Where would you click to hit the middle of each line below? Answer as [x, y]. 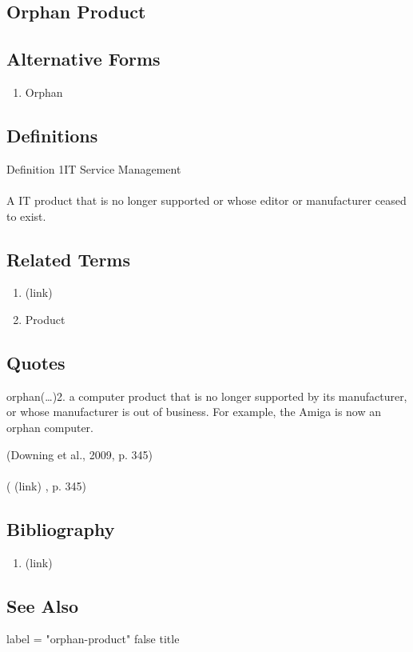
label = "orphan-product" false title [93, 639]
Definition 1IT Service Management [94, 168]
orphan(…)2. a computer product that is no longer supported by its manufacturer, [207, 396]
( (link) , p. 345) [46, 485]
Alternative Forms [83, 59]
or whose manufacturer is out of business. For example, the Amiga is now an [194, 412]
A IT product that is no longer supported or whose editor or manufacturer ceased [206, 200]
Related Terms [69, 259]
